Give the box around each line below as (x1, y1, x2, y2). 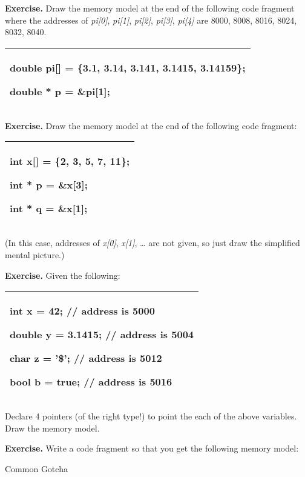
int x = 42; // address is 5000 (10, 304, 155, 318)
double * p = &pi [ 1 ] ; (10, 84, 110, 98)
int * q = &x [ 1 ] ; (10, 201, 88, 216)
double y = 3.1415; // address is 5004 (10, 327, 194, 342)
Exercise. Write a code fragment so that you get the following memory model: (5, 442, 299, 455)
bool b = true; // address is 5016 (10, 375, 172, 389)
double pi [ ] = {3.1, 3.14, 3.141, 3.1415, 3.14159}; (10, 60, 246, 75)
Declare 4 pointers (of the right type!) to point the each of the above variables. (5, 410, 297, 422)
